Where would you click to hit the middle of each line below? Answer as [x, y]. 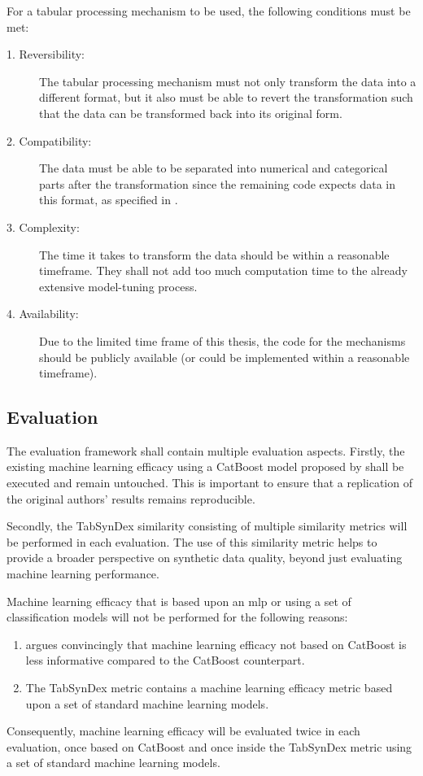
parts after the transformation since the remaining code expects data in [218, 183]
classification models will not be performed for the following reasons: [177, 617]
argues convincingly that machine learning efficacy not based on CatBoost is [216, 644]
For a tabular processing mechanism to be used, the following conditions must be [209, 11]
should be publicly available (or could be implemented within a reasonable [225, 357]
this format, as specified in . [109, 200]
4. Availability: [43, 314]
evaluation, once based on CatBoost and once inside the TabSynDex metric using [209, 746]
